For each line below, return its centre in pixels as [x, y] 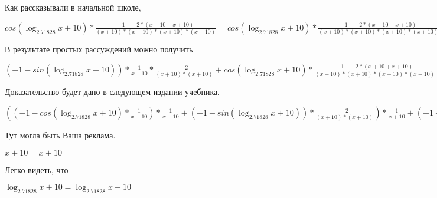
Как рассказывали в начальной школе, [73, 7]
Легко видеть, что [37, 169]
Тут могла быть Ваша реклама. [60, 135]
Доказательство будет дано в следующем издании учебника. [112, 91]
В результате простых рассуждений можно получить [99, 49]
